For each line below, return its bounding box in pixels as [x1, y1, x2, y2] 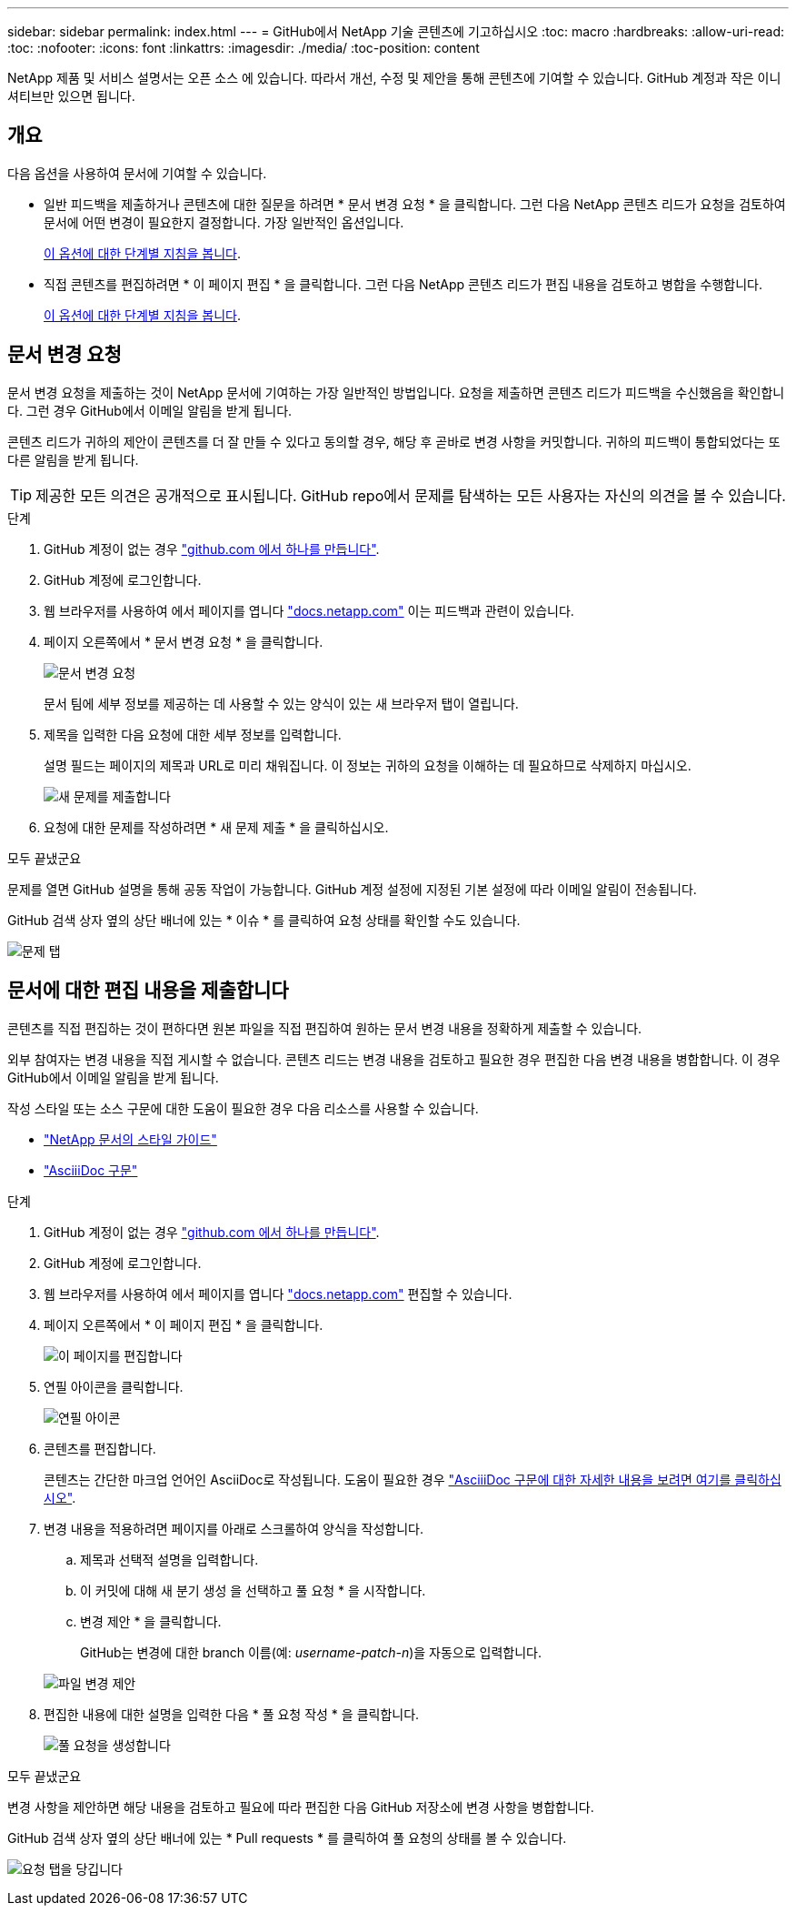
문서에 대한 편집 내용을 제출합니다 [7, 979, 289, 1002]
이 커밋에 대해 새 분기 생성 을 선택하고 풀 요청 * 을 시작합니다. [80, 1582, 426, 1598]
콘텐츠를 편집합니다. [44, 1440, 156, 1456]
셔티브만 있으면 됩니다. [7, 88, 135, 104]
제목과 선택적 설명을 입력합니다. [80, 1551, 259, 1567]
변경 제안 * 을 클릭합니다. [80, 1613, 222, 1629]
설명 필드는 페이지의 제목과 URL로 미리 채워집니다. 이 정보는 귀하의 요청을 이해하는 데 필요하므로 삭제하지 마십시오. [44, 757, 692, 773]
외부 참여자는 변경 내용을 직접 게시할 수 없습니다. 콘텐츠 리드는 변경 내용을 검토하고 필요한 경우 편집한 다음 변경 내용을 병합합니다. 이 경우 [7, 1051, 781, 1067]
